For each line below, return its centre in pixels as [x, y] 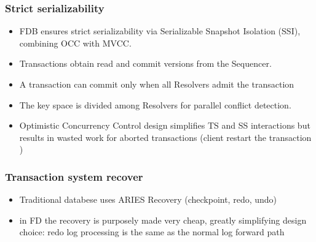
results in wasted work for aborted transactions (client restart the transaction [165, 137]
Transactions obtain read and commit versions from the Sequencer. [145, 63]
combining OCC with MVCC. [75, 43]
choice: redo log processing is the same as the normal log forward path [152, 232]
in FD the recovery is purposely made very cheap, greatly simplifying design [163, 220]
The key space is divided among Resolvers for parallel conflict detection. [155, 104]
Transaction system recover [74, 176]
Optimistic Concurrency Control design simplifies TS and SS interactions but [165, 125]
